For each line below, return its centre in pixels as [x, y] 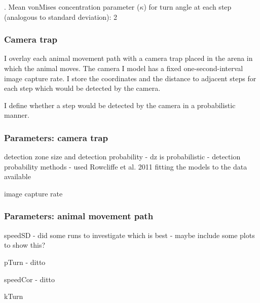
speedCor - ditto [30, 279]
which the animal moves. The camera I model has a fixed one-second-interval [124, 68]
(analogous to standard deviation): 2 [61, 16]
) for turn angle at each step [188, 7]
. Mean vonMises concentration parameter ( [72, 7]
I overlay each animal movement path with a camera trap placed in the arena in [128, 58]
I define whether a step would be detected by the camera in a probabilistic [120, 105]
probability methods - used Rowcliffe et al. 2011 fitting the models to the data [126, 166]
